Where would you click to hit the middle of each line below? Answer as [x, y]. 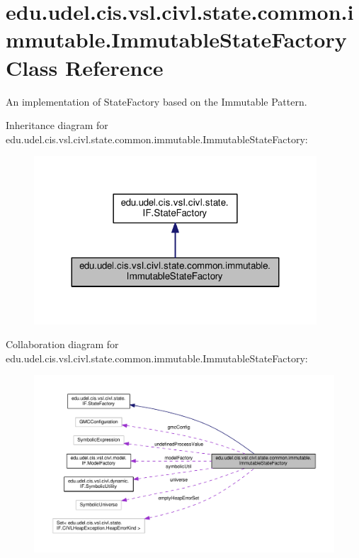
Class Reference [85, 67]
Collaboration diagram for [62, 344]
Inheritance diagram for [57, 125]
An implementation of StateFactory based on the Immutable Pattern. [156, 101]
